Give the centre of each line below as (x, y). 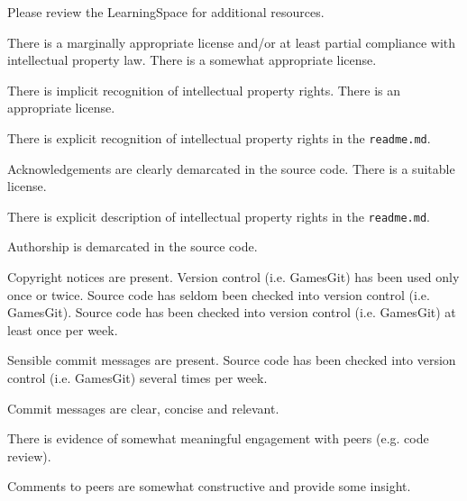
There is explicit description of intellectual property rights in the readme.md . (219, 216)
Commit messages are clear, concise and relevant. (143, 408)
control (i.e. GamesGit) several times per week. (137, 378)
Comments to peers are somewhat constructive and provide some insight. (209, 486)
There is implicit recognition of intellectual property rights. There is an (204, 90)
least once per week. (63, 329)
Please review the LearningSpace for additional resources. (166, 12)
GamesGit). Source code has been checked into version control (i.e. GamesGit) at (232, 312)
